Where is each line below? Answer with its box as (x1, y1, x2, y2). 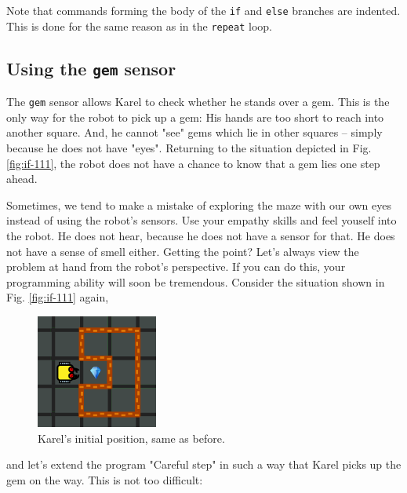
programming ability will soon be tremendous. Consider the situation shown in (6, 273, 385, 290)
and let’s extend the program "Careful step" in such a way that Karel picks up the (6, 456, 402, 473)
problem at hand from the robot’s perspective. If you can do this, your (6, 258, 346, 275)
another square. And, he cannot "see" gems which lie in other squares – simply (6, 124, 383, 141)
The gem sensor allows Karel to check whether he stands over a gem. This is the (6, 93, 390, 110)
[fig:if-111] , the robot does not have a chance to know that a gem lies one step (6, 155, 380, 171)
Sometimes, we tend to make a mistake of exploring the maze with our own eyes (6, 196, 391, 213)
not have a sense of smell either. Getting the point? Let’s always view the (6, 243, 359, 259)
